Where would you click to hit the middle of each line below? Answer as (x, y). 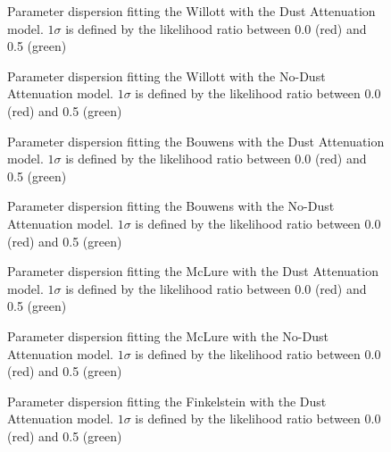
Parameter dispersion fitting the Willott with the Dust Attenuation (191, 11)
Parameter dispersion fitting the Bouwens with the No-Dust (171, 206)
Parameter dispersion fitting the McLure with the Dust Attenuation (193, 271)
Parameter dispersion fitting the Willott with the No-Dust (166, 75)
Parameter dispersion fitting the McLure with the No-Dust (168, 335)
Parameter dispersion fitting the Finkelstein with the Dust (167, 401)
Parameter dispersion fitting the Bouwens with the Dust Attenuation (196, 141)
